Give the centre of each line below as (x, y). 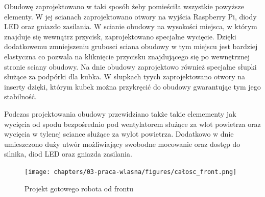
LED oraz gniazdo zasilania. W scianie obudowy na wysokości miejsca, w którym (131, 26)
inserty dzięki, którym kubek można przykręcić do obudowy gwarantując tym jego (132, 86)
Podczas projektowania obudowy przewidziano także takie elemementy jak (120, 113)
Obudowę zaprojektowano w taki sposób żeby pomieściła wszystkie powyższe (124, 6)
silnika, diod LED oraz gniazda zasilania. (68, 154)
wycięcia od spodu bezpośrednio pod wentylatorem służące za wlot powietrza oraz (132, 124)
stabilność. (20, 96)
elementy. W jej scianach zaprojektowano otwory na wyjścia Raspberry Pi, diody (130, 16)
